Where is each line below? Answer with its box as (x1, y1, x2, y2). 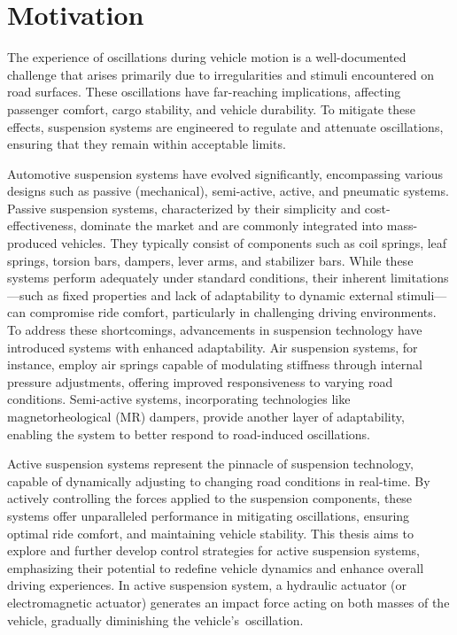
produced (7, 234, 58, 252)
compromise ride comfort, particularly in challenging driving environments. (29, 303, 437, 321)
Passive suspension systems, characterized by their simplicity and (7, 198, 361, 217)
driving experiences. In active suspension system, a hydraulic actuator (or (7, 576, 407, 594)
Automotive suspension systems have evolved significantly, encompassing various (7, 164, 443, 182)
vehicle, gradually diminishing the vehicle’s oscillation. (7, 610, 304, 629)
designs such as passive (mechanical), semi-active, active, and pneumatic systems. (7, 182, 449, 200)
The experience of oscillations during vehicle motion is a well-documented (7, 48, 407, 66)
